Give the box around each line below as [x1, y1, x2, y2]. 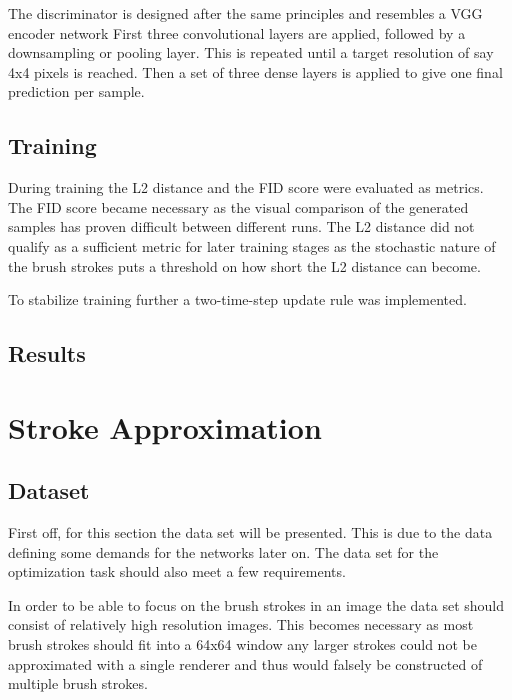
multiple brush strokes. [8, 673, 148, 694]
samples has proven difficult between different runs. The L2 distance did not [8, 216, 475, 237]
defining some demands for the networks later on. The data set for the [8, 541, 439, 562]
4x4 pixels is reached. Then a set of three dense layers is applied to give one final [8, 61, 503, 82]
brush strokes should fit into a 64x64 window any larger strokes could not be [8, 634, 477, 655]
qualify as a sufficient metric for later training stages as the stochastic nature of [8, 235, 496, 256]
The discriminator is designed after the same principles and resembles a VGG [8, 3, 483, 23]
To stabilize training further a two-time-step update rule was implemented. [8, 289, 467, 310]
